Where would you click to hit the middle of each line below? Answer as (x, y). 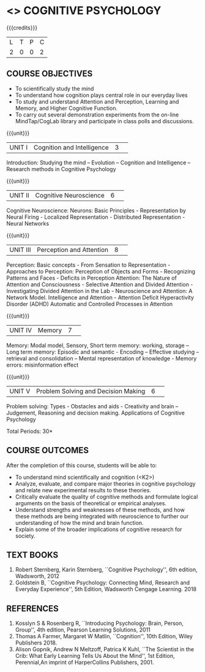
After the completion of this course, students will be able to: (82, 465)
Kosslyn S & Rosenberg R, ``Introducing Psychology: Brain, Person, (99, 624)
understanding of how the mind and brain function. (79, 522)
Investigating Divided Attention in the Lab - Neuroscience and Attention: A (99, 291)
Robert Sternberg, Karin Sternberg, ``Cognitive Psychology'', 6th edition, (106, 570)
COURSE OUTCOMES (48, 450)
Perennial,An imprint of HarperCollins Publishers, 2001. (84, 662)
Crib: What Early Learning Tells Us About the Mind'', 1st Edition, (95, 656)
